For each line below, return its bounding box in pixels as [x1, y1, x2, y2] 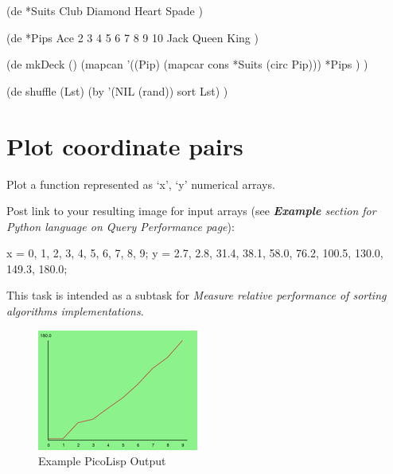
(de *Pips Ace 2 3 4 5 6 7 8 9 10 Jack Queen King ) [6, 29, 259, 45]
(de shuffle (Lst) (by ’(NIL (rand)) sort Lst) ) [6, 82, 228, 99]
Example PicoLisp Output [38, 452, 166, 469]
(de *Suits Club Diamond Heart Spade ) [6, 2, 203, 18]
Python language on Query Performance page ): [6, 217, 235, 234]
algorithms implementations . [6, 303, 144, 319]
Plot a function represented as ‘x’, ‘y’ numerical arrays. [6, 175, 275, 192]
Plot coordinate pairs [6, 129, 243, 162]
